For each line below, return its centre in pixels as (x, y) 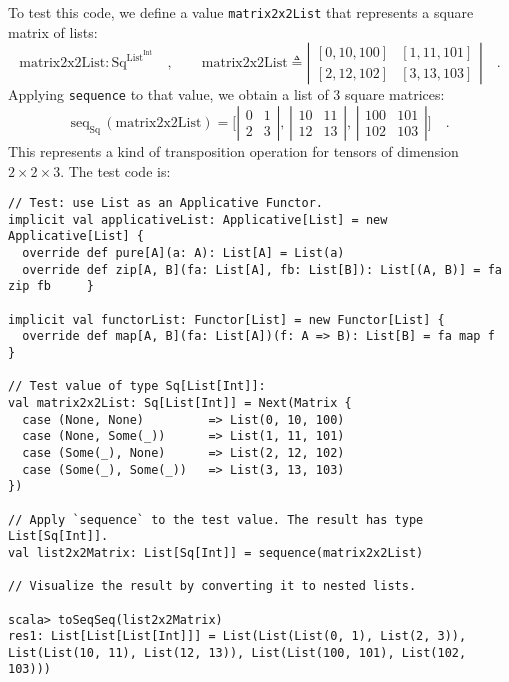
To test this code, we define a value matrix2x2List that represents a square (241, 12)
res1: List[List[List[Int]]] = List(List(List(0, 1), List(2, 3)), (237, 636)
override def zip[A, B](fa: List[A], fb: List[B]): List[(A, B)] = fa (262, 269)
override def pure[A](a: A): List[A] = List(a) (183, 253)
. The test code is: (115, 170)
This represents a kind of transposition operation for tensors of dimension (233, 150)
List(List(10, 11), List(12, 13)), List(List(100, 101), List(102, (237, 652)
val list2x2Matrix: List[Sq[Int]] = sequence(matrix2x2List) (216, 552)
